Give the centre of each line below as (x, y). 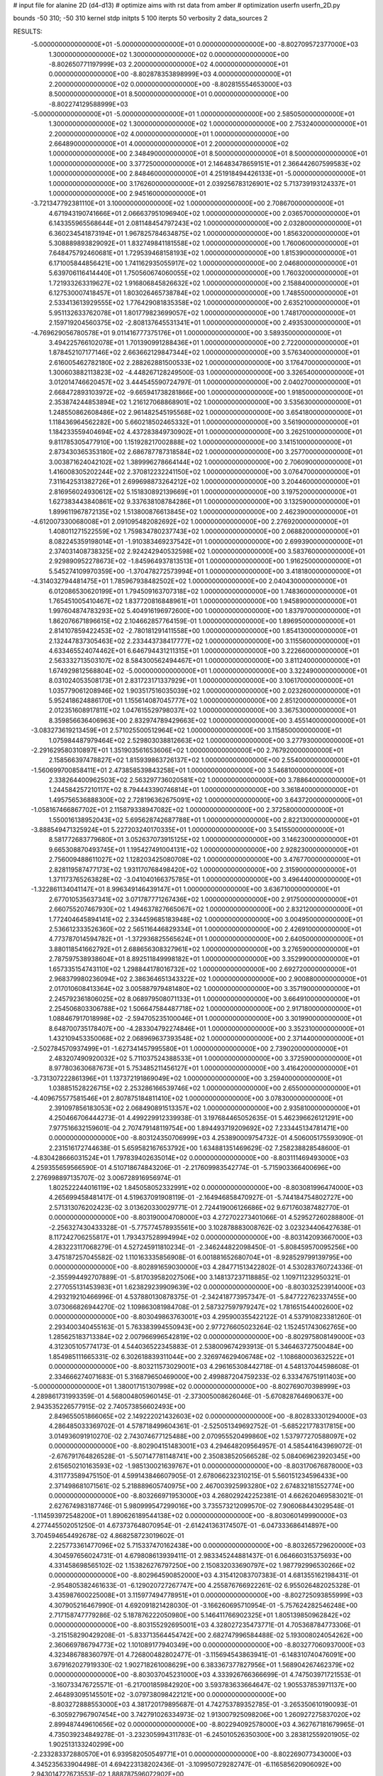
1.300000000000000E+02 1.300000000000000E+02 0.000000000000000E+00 (169, 54)
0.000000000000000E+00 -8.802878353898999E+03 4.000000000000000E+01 (170, 74)
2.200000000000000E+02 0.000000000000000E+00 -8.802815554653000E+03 (170, 84)
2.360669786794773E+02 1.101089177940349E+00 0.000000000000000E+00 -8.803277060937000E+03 (207, 1645)
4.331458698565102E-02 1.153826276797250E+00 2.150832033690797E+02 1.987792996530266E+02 (202, 1565)
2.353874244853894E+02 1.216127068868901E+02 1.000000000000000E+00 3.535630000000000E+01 (205, 402)
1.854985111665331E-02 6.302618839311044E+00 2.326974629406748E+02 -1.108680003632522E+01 (201, 1356)
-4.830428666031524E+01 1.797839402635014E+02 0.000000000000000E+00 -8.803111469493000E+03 (190, 1157)
